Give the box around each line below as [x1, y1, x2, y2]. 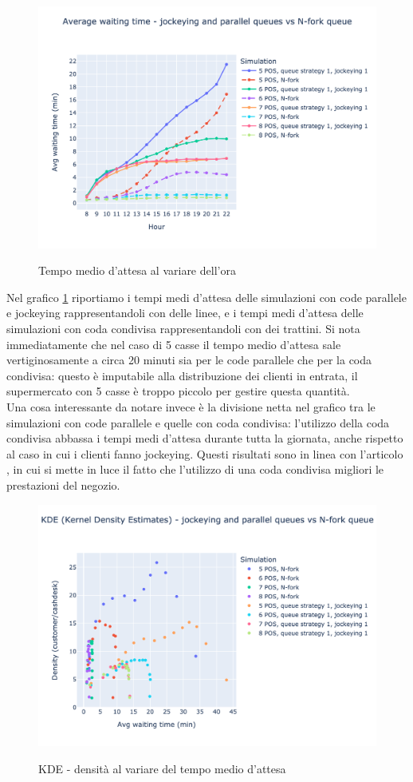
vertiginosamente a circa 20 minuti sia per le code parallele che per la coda [6, 351, 372, 368]
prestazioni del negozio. [6, 476, 120, 493]
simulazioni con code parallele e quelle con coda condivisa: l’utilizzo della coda [6, 414, 390, 431]
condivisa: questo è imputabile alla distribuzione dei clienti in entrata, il [6, 367, 358, 383]
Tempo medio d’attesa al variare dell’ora [38, 262, 236, 279]
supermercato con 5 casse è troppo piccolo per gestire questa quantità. [6, 383, 350, 399]
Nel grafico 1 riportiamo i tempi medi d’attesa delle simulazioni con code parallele [6, 288, 407, 305]
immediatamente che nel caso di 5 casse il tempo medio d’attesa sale [6, 335, 341, 352]
